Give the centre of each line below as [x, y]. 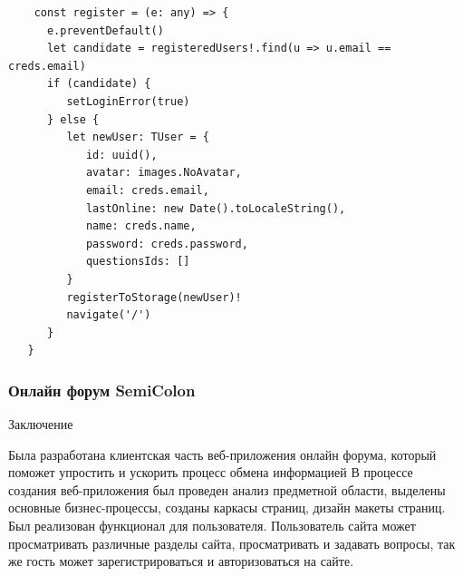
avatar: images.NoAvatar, [164, 173]
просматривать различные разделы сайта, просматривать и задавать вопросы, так [232, 543]
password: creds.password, [167, 244]
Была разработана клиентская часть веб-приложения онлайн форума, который [222, 454]
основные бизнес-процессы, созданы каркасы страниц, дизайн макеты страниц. [227, 508]
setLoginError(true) [128, 101]
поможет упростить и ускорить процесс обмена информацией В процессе [211, 472]
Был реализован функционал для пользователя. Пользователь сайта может [212, 526]
